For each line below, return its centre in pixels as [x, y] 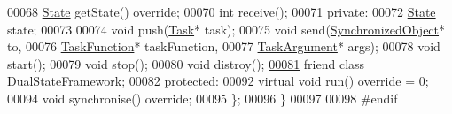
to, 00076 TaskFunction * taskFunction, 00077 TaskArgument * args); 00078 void [224, 46]
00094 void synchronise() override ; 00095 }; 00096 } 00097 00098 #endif [203, 98]
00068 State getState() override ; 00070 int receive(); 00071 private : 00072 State [222, 11]
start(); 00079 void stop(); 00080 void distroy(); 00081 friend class [186, 63]
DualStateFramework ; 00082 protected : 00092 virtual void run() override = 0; [218, 81]
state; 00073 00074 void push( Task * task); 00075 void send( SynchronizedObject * [226, 29]
